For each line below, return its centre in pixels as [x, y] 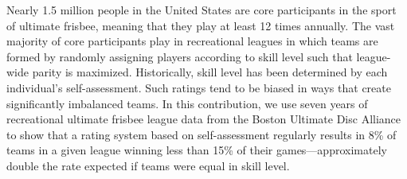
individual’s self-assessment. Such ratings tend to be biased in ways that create [199, 87]
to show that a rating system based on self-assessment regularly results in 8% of [202, 134]
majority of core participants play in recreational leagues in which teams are [192, 41]
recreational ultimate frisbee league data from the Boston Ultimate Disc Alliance [204, 119]
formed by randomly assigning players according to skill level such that [180, 56]
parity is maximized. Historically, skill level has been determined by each [210, 72]
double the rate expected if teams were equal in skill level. [148, 165]
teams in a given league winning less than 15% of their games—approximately [197, 150]
